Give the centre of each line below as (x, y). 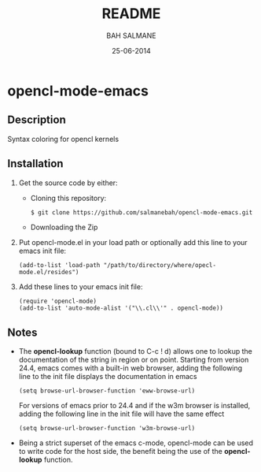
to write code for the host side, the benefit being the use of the (121, 452)
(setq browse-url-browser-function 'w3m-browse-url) (107, 429)
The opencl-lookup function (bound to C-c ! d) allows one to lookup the (136, 351)
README (131, 14)
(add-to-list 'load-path (59, 266)
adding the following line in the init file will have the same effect (121, 414)
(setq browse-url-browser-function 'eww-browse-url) (107, 391)
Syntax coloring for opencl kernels (63, 139)
